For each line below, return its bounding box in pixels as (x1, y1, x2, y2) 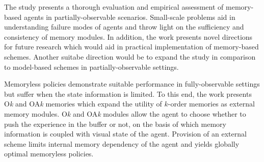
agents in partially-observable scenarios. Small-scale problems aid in (23, 11, 235, 22)
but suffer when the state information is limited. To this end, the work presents (4, 88, 252, 99)
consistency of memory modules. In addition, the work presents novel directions (4, 31, 253, 42)
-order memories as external (168, 98, 255, 109)
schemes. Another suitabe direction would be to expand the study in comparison (4, 51, 256, 62)
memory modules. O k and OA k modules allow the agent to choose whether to (4, 108, 246, 119)
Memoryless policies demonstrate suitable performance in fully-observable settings (4, 78, 260, 89)
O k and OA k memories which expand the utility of (4, 98, 162, 109)
